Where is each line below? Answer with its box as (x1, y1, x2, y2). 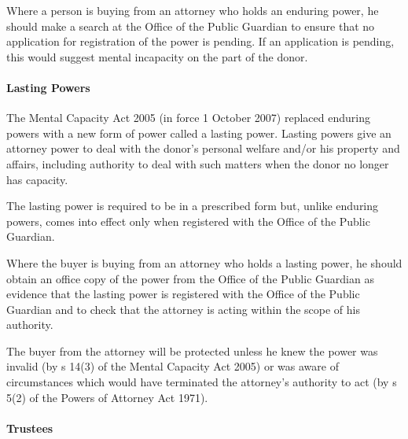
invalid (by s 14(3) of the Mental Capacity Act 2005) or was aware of (6, 358, 339, 374)
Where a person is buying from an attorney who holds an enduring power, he (6, 2, 379, 18)
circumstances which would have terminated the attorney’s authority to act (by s (6, 374, 397, 390)
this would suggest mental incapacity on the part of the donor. (6, 48, 308, 65)
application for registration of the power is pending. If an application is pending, (6, 33, 395, 50)
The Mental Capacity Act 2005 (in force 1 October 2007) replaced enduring (6, 109, 370, 126)
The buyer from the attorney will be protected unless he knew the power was (6, 342, 378, 359)
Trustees (6, 419, 53, 436)
